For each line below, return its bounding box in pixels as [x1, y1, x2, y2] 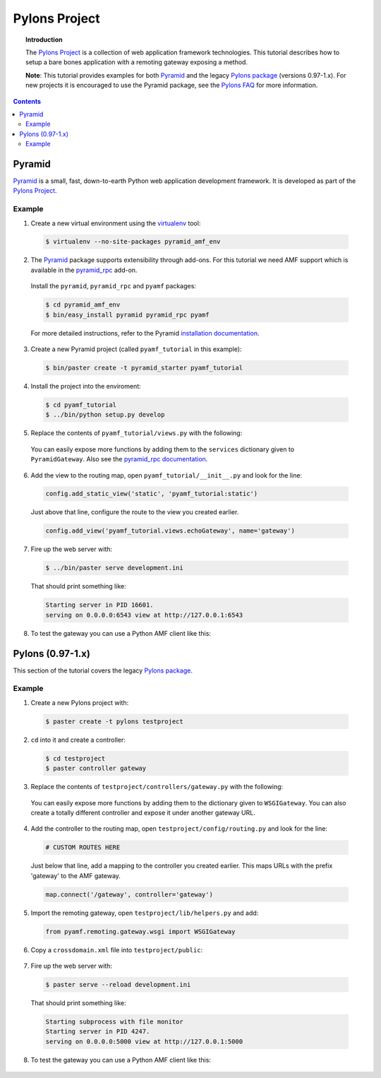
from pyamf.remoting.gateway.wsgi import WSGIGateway [45, 928, 236, 935]
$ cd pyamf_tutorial [45, 401, 116, 409]
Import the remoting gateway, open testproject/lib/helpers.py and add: [30, 908, 259, 917]
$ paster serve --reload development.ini [45, 981, 191, 988]
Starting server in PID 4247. [45, 1028, 150, 1036]
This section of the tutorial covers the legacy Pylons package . [13, 666, 193, 675]
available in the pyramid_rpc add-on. [30, 266, 138, 274]
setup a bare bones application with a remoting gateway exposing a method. [25, 58, 248, 66]
